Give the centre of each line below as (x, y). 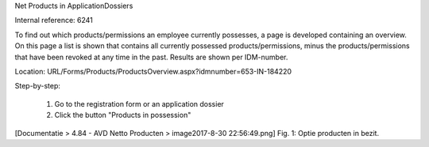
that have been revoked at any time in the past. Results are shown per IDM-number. (151, 57)
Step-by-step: (38, 86)
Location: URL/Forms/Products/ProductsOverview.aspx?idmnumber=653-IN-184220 (153, 71)
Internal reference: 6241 (54, 21)
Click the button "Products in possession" (123, 115)
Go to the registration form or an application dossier (139, 104)
